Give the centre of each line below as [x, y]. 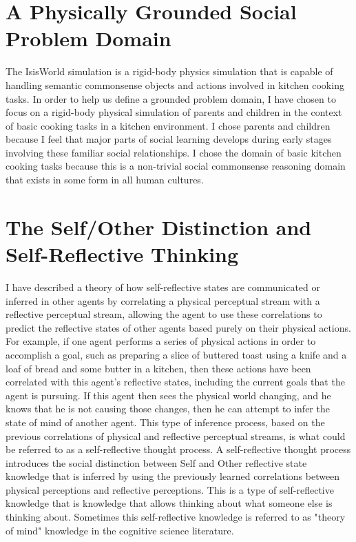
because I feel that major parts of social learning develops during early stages [169, 139]
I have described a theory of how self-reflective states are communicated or [163, 287]
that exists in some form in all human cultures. [105, 180]
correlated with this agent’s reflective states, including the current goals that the [175, 382]
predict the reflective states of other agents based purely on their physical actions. [178, 327]
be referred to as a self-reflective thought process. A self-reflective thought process [178, 449]
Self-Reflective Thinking [122, 254]
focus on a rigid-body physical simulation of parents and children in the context [174, 112]
